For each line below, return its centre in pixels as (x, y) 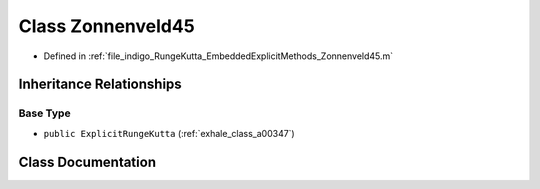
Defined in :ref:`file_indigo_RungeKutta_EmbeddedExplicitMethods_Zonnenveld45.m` (218, 56)
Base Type (44, 113)
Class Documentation (87, 161)
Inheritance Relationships (100, 84)
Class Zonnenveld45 (106, 26)
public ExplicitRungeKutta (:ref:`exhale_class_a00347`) (169, 133)
